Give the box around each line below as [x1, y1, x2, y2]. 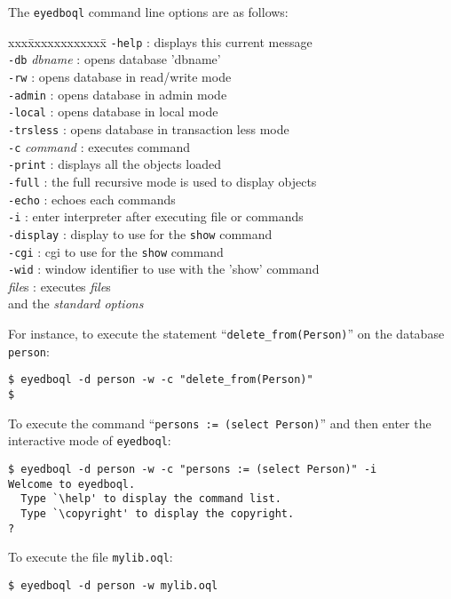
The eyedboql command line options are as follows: [8, 3, 289, 20]
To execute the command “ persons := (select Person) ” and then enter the [8, 413, 431, 432]
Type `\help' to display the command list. [20, 492, 281, 506]
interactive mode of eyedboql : [8, 431, 171, 450]
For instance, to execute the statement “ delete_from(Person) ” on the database [8, 324, 445, 343]
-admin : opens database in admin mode [8, 84, 227, 103]
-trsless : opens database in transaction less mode [8, 119, 289, 138]
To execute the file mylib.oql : [8, 547, 173, 566]
